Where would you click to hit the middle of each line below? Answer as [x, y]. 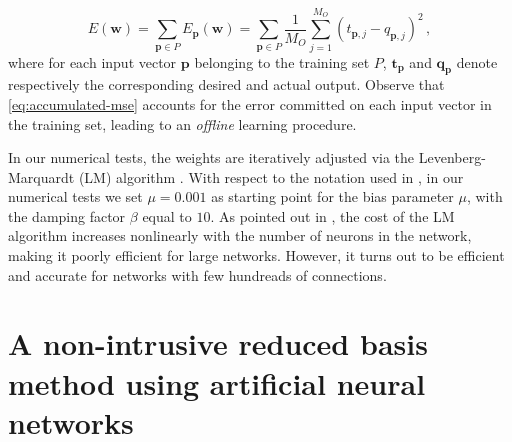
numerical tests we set [75, 196]
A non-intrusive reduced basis [218, 343]
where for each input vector [92, 61]
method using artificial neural [217, 382]
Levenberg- [452, 157]
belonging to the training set [282, 61]
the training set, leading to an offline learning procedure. [182, 123]
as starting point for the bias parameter [332, 196]
